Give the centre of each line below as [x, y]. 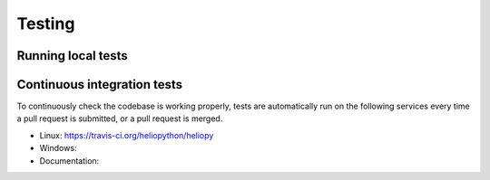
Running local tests [73, 56]
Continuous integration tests [100, 85]
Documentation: [69, 161]
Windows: [58, 148]
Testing [46, 24]
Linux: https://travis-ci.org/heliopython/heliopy [127, 135]
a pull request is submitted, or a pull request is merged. [120, 118]
